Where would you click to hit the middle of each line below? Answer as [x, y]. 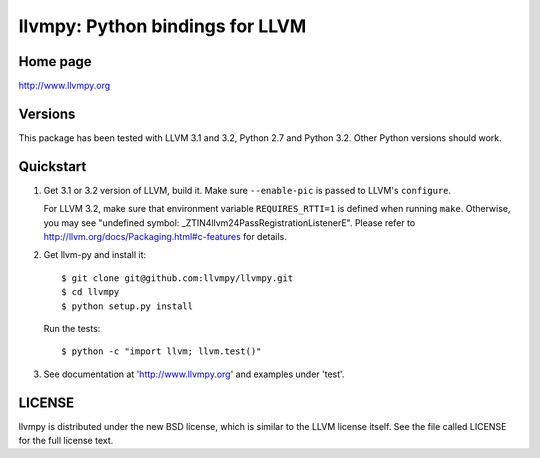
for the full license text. [66, 441]
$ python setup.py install [127, 306]
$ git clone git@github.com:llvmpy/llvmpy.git [177, 278]
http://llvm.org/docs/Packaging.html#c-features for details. [165, 237]
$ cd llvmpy [90, 292]
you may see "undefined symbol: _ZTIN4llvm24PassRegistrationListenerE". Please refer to [229, 222]
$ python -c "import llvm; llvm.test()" [161, 351]
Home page [55, 61]
